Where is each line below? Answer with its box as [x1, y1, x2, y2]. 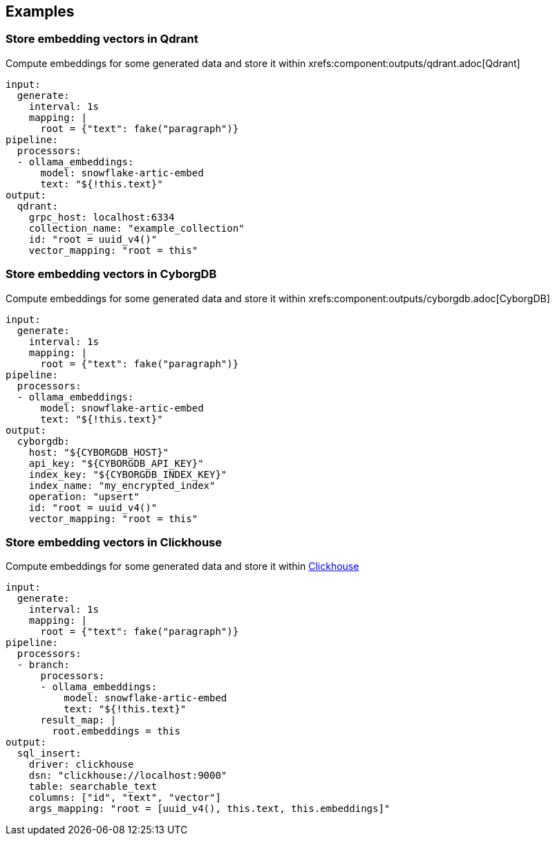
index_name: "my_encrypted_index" [28, 479, 216, 491]
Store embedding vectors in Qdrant [6, 32, 198, 46]
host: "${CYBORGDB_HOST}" [28, 446, 169, 458]
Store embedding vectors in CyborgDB [6, 267, 217, 281]
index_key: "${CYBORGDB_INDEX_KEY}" [28, 468, 227, 480]
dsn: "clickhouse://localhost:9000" [28, 770, 227, 782]
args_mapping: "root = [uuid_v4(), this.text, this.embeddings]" [28, 803, 391, 815]
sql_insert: [17, 748, 82, 759]
